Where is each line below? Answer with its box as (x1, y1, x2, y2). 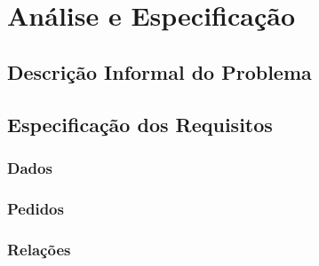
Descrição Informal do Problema (7, 58, 312, 85)
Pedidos (7, 197, 64, 219)
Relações (7, 238, 71, 260)
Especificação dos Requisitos (7, 110, 273, 137)
